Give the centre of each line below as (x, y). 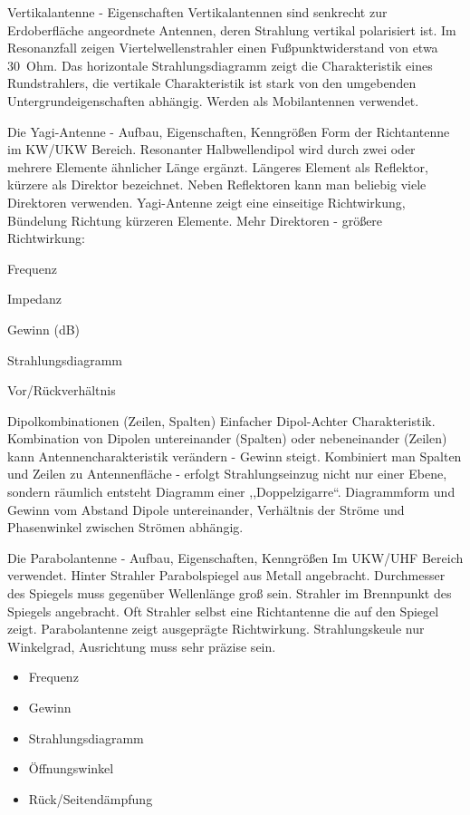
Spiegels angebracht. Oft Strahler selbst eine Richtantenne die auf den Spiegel (223, 611)
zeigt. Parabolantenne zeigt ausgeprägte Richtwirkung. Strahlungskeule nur (216, 629)
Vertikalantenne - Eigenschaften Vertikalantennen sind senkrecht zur (197, 12)
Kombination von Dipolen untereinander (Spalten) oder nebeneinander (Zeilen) (227, 438)
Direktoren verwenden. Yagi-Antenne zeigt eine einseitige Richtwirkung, (206, 202)
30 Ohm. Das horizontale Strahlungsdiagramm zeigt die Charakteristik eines (220, 65)
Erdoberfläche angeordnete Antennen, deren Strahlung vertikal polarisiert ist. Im (232, 29)
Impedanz (34, 299)
